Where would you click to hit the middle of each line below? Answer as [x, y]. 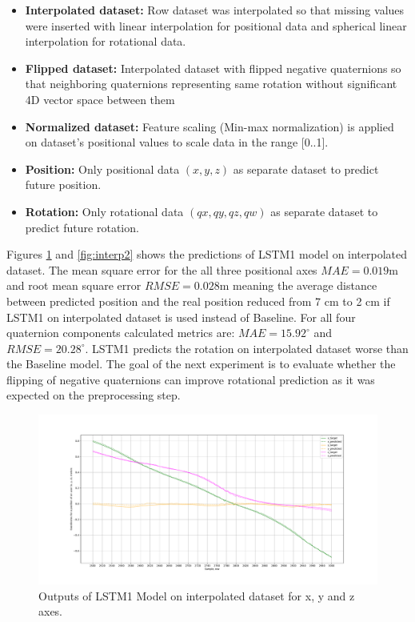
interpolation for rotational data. [106, 41]
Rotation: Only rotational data [104, 211]
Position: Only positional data [102, 169]
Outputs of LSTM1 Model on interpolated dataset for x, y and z [197, 595]
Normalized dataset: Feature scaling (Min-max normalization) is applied [209, 126]
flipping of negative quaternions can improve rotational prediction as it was [191, 379]
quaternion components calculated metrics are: [121, 333]
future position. [63, 185]
